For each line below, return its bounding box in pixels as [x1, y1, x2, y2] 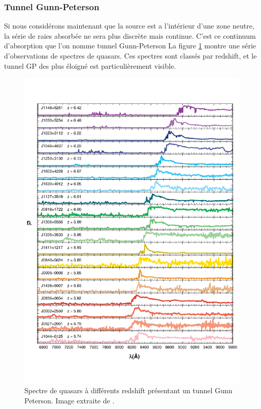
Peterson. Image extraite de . [24, 395, 115, 406]
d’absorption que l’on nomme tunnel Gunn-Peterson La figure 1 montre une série [4, 40, 256, 51]
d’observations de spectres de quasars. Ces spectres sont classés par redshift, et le [4, 50, 257, 61]
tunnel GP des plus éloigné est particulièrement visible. [4, 60, 176, 71]
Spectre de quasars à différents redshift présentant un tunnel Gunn [24, 385, 233, 396]
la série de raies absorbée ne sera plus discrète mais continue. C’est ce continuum [4, 30, 256, 41]
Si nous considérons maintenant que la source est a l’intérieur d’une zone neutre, [4, 20, 254, 31]
